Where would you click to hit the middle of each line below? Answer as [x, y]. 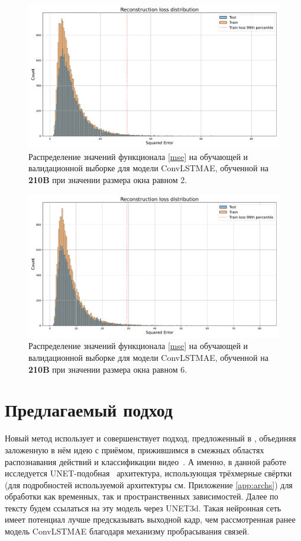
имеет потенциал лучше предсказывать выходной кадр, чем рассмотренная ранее [150, 519]
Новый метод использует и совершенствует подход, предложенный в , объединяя [150, 438]
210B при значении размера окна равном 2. [108, 180]
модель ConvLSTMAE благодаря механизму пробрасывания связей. [127, 531]
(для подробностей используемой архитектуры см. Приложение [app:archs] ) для [149, 484]
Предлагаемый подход [89, 410]
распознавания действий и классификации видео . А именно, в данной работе [145, 461]
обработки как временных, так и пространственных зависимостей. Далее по [142, 496]
